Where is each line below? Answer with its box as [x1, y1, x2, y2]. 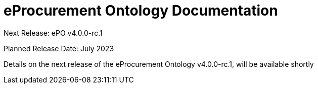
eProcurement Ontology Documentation [4, 2, 278, 19]
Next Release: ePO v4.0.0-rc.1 [4, 28, 103, 37]
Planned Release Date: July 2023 [4, 44, 114, 53]
